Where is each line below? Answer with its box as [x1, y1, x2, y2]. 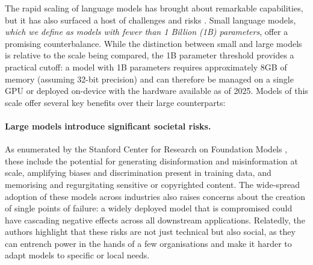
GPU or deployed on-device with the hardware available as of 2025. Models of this [5, 84, 308, 97]
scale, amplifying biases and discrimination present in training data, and [5, 166, 271, 179]
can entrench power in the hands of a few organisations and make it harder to [5, 237, 292, 249]
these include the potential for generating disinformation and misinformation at [5, 154, 298, 167]
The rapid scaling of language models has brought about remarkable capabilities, [5, 2, 303, 14]
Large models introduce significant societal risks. [5, 119, 211, 132]
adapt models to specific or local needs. [5, 249, 150, 261]
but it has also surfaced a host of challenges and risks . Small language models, [5, 13, 296, 26]
